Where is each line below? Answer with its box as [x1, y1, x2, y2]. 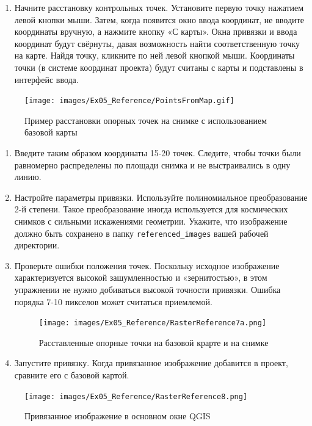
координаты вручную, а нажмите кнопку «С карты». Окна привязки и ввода [14, 25, 297, 38]
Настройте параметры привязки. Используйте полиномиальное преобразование [14, 190, 308, 203]
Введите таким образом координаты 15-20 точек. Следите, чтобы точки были [14, 146, 301, 159]
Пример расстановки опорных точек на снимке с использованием [24, 114, 267, 126]
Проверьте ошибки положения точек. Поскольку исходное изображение [14, 259, 280, 272]
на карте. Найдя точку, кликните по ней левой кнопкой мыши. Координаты [14, 49, 295, 62]
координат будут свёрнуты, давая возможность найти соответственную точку [14, 37, 300, 49]
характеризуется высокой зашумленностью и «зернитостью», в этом [14, 271, 267, 284]
